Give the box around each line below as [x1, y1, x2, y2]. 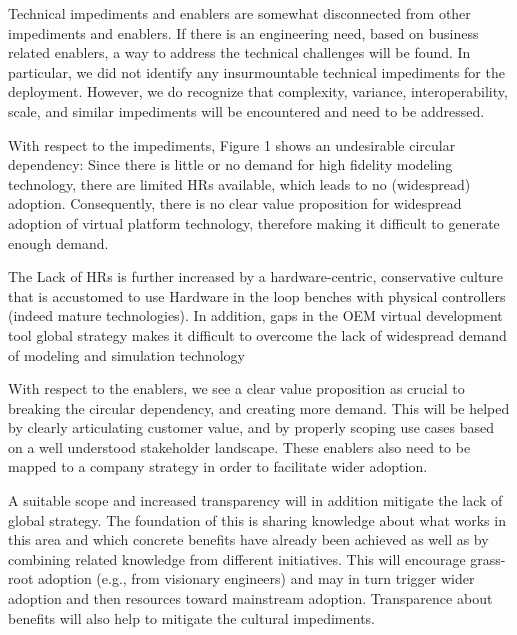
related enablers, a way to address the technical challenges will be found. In [8, 42, 471, 63]
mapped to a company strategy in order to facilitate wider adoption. [8, 456, 428, 477]
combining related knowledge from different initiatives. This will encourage [8, 548, 466, 569]
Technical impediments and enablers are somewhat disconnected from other [8, 3, 471, 23]
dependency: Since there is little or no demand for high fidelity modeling [8, 154, 453, 175]
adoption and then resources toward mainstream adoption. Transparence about [8, 588, 493, 609]
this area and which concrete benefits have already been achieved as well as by [8, 529, 489, 550]
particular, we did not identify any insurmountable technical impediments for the [8, 61, 505, 82]
